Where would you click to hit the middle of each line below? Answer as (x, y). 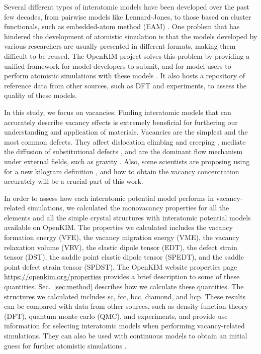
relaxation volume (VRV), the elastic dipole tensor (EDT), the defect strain (121, 247)
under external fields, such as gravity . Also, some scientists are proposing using (127, 161)
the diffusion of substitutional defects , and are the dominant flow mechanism (123, 151)
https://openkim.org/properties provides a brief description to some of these (122, 276)
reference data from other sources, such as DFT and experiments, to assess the (125, 85)
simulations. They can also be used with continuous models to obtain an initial (126, 335)
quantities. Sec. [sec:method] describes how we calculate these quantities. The (124, 286)
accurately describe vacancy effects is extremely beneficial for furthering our (121, 122)
